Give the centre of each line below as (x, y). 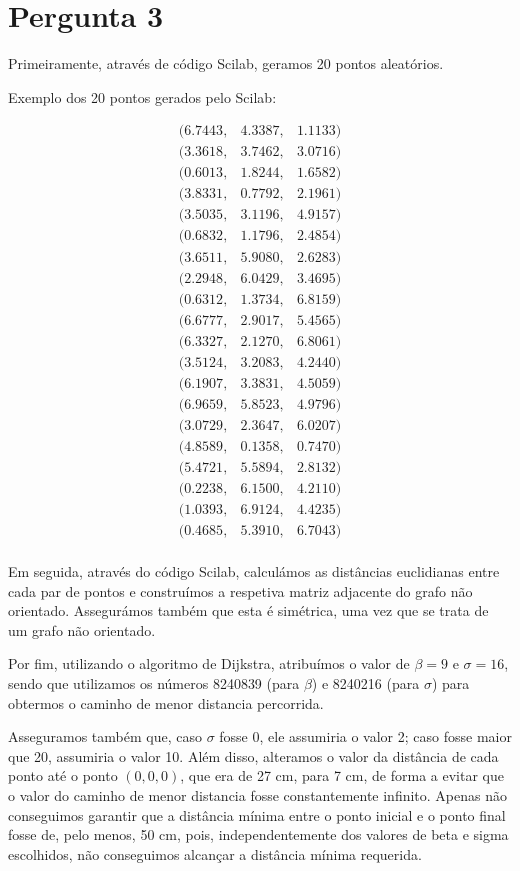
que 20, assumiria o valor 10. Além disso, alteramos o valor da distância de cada (253, 755)
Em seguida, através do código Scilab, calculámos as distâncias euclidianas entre (254, 570)
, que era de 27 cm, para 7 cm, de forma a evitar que (342, 775)
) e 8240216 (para (365, 682)
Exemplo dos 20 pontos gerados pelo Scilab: (142, 96)
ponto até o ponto (63, 775)
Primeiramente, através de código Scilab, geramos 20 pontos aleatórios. (226, 63)
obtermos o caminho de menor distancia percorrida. (166, 702)
